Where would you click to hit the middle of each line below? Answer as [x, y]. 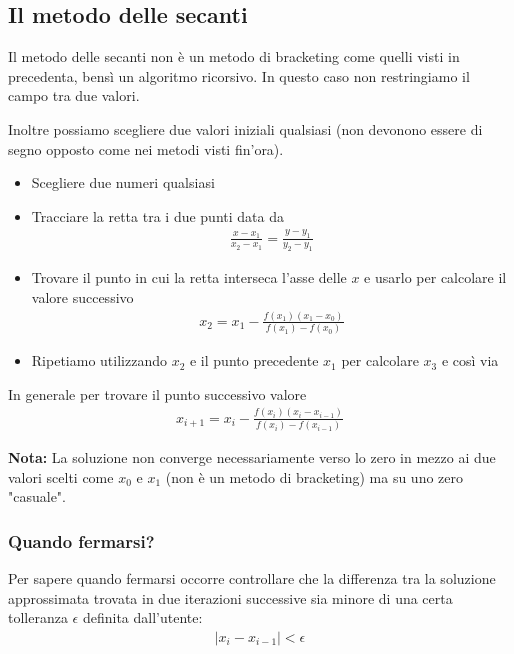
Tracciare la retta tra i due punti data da [157, 215]
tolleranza [38, 617]
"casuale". [37, 496]
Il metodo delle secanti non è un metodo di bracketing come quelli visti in [234, 56]
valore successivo [82, 297]
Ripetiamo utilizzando [99, 360]
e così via [470, 360]
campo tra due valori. [74, 95]
